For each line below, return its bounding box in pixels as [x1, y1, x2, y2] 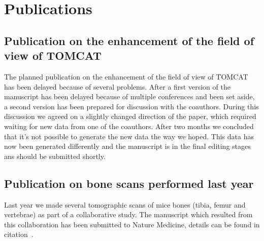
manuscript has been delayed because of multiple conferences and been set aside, [4, 91, 255, 102]
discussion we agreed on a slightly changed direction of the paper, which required [4, 111, 256, 122]
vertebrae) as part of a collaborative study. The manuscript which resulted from [4, 209, 253, 220]
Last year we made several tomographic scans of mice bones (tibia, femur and [4, 199, 246, 210]
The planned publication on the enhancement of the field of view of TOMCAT [4, 71, 248, 82]
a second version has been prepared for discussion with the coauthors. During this [4, 101, 259, 111]
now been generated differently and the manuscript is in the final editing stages [4, 141, 251, 151]
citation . [4, 229, 34, 239]
